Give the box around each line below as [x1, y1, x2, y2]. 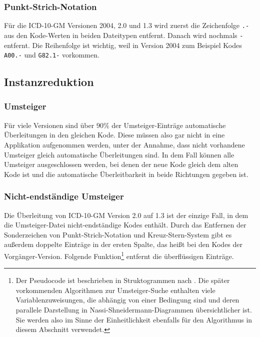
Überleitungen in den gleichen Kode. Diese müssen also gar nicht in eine [4, 129, 225, 140]
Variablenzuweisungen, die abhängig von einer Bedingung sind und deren [15, 294, 239, 305]
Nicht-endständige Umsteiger [4, 190, 124, 202]
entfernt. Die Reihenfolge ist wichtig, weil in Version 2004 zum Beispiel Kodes [4, 39, 242, 50]
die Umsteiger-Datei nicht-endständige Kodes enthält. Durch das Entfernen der [4, 219, 246, 230]
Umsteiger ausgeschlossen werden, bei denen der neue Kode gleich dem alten [4, 159, 238, 169]
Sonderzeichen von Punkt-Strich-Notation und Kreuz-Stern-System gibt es [4, 229, 232, 239]
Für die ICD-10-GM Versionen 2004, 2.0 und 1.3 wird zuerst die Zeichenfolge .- [4, 20, 249, 30]
